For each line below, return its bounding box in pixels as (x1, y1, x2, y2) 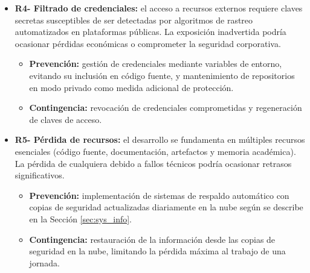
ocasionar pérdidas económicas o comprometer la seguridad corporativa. (15, 37, 281, 49)
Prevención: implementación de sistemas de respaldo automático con (29, 189, 289, 201)
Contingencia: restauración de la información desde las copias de (29, 233, 276, 245)
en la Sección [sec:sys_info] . (29, 212, 132, 225)
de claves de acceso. (29, 113, 102, 125)
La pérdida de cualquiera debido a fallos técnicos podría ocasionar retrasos (15, 157, 292, 169)
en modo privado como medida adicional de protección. (29, 81, 234, 93)
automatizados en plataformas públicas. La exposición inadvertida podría (15, 25, 286, 38)
